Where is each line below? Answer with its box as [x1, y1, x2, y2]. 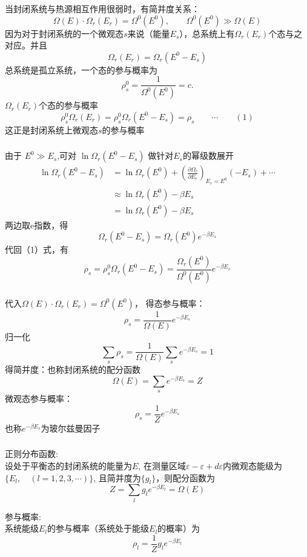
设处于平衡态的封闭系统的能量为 [5, 459, 132, 472]
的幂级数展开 [182, 149, 234, 162]
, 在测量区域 [138, 459, 186, 472]
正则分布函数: [5, 447, 58, 460]
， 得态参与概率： [134, 296, 205, 309]
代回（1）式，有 [5, 243, 68, 256]
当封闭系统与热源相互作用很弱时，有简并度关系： [5, 2, 200, 15]
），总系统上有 [179, 27, 235, 39]
